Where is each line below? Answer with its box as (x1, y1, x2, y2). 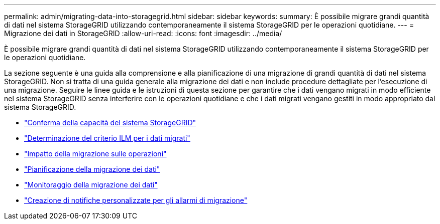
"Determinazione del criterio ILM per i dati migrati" (24, 134, 190, 142)
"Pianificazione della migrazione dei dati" (24, 165, 160, 173)
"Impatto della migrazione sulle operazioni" (24, 149, 167, 158)
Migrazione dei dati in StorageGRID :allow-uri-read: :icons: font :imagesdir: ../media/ (4, 29, 282, 38)
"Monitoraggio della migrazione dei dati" (24, 180, 158, 189)
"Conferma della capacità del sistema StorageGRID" (24, 118, 196, 127)
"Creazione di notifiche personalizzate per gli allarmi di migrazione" (24, 196, 248, 204)
